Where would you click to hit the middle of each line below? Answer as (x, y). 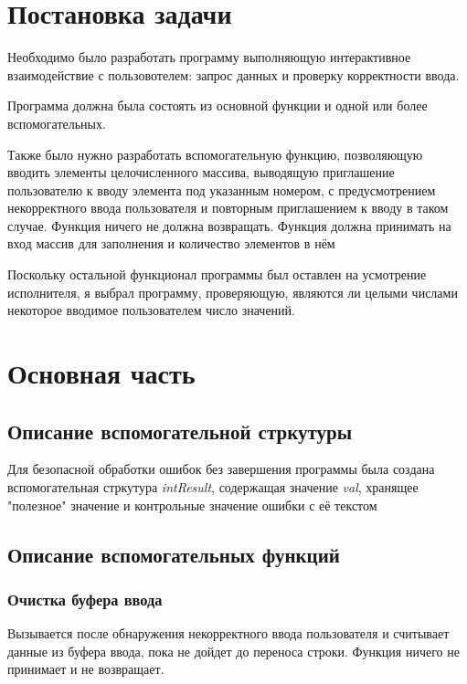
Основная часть (101, 373)
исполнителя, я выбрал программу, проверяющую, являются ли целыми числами (233, 292)
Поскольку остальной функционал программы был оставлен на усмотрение (217, 274)
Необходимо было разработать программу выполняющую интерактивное (209, 57)
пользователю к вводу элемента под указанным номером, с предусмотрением (222, 189)
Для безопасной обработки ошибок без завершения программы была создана (221, 469)
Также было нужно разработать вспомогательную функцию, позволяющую (215, 154)
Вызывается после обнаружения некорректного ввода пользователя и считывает (228, 633)
